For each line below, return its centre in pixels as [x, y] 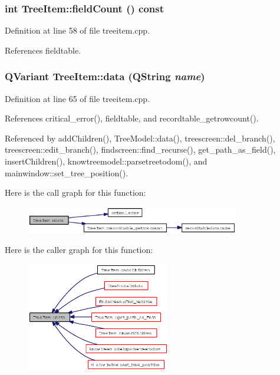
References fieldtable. [43, 50]
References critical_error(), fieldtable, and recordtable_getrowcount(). [132, 118]
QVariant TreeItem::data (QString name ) [105, 76]
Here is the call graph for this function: [75, 193]
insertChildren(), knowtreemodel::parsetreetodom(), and [106, 161]
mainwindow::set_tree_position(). [67, 172]
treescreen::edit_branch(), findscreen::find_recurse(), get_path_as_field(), [140, 149]
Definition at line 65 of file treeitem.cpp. [78, 98]
